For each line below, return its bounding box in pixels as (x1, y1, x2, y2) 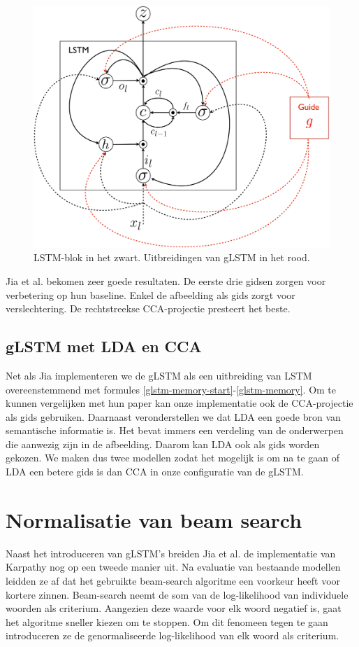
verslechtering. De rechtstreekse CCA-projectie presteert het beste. (6, 301, 291, 316)
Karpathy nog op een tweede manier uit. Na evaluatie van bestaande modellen (6, 559, 341, 574)
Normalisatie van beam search (6, 505, 302, 534)
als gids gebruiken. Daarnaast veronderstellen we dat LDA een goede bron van (6, 409, 341, 424)
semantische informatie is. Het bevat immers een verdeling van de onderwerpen (6, 423, 344, 438)
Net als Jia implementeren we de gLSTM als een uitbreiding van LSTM (6, 368, 312, 382)
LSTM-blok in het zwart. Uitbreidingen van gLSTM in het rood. (34, 250, 310, 265)
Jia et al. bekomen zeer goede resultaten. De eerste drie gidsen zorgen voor (6, 273, 326, 288)
